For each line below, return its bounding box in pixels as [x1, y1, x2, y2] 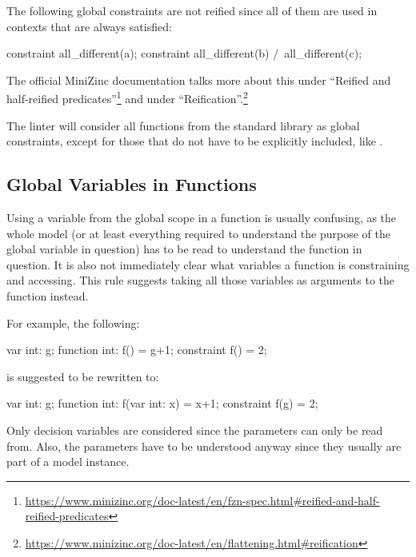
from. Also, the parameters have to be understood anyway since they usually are [6, 437, 402, 454]
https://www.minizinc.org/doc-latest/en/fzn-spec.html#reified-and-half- [25, 491, 380, 508]
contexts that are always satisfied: [6, 18, 172, 34]
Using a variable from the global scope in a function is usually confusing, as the [6, 209, 397, 226]
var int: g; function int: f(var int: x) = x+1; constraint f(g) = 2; [6, 395, 318, 412]
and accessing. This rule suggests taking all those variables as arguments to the [6, 272, 395, 288]
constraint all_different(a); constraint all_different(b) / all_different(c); [6, 45, 362, 62]
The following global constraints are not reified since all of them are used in [6, 2, 378, 18]
